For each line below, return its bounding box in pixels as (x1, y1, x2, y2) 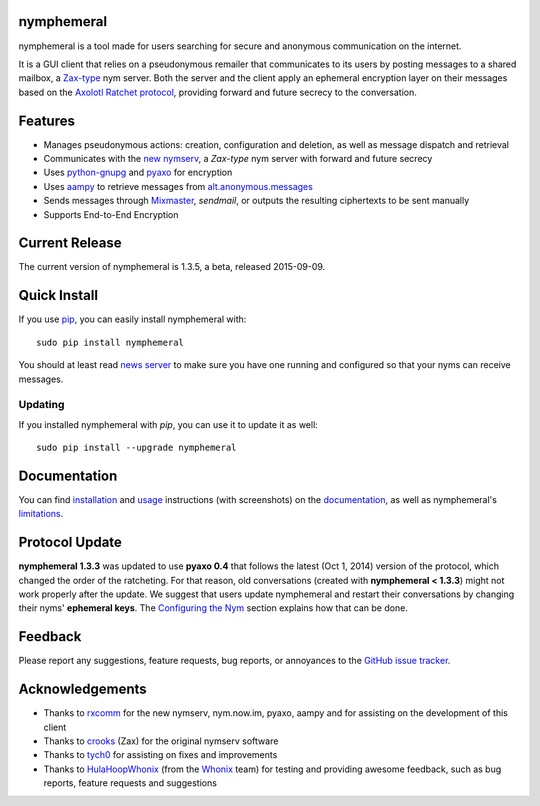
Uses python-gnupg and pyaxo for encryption (43, 166, 233, 179)
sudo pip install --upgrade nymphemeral (36, 442, 237, 454)
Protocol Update (18, 534, 122, 551)
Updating (18, 398, 65, 412)
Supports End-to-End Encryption (43, 208, 179, 220)
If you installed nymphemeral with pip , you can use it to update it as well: (18, 418, 319, 430)
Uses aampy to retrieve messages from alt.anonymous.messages (43, 180, 314, 192)
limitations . (18, 508, 64, 520)
